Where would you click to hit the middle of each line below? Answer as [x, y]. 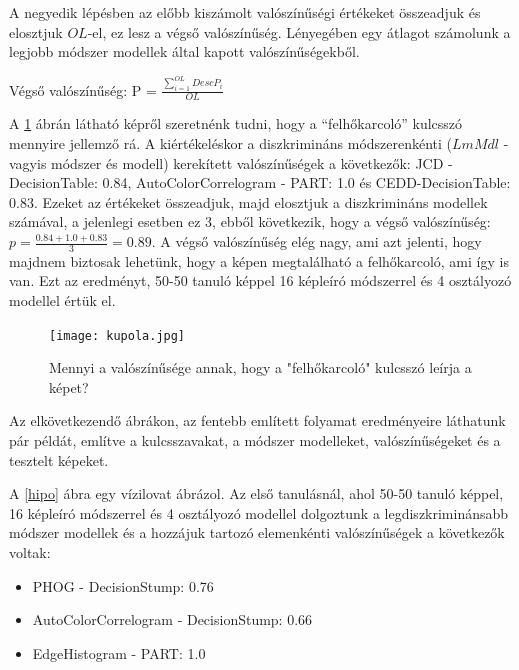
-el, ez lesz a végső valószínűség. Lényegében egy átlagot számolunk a [299, 31]
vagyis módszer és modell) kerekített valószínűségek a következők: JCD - [231, 162]
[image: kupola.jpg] [117, 335]
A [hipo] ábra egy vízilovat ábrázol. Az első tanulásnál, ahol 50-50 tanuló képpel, [256, 493]
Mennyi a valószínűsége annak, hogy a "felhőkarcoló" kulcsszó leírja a [260, 367]
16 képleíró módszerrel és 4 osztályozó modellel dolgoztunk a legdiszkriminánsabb [259, 512]
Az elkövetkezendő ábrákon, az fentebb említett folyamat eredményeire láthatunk [257, 420]
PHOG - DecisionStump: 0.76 [123, 585]
